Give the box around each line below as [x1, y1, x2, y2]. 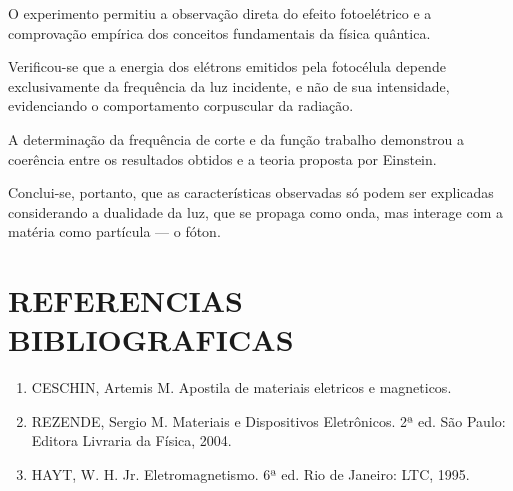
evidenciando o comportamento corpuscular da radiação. [8, 95, 354, 116]
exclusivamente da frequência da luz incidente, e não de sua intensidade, [8, 75, 450, 96]
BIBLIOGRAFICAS [8, 319, 294, 360]
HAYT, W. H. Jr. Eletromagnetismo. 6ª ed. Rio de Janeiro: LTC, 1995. [31, 464, 470, 485]
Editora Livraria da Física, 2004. [31, 430, 232, 451]
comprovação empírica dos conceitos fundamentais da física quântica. [8, 22, 431, 43]
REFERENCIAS [8, 280, 244, 321]
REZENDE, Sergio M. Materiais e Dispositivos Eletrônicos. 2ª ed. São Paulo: [31, 410, 506, 431]
